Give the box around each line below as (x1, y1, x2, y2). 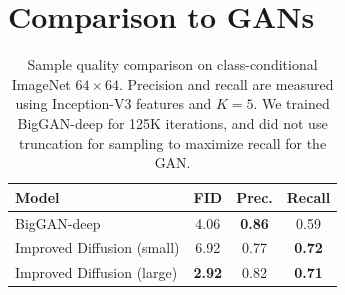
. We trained (253, 93, 330, 114)
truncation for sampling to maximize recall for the (19, 132, 327, 153)
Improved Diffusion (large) (15, 262, 178, 283)
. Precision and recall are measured (119, 73, 334, 94)
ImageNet (11, 73, 71, 94)
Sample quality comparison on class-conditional (27, 54, 318, 75)
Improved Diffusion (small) (15, 237, 180, 258)
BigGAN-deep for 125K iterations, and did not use (17, 112, 328, 133)
